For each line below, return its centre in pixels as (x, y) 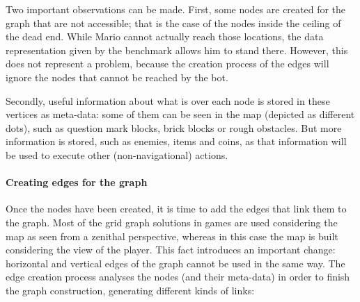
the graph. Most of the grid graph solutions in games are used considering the (172, 222)
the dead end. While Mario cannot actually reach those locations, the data (165, 36)
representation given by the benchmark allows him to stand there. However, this (177, 50)
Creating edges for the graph (77, 182)
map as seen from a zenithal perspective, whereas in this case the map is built (172, 236)
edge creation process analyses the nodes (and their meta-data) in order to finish (178, 277)
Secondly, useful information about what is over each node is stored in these (168, 100)
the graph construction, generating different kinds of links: (130, 290)
